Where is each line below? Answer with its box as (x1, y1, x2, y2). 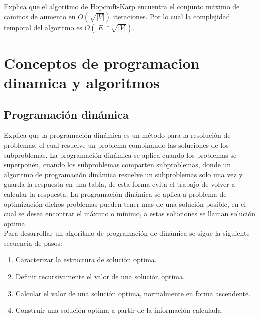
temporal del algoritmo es (4, 22, 82, 32)
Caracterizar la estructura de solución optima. (15, 254, 157, 265)
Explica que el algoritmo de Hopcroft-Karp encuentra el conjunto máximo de (4, 1, 240, 11)
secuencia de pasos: (4, 237, 62, 248)
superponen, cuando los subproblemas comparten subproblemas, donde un (4, 159, 231, 170)
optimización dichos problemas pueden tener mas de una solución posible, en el (4, 198, 246, 209)
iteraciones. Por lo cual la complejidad (113, 11, 230, 21)
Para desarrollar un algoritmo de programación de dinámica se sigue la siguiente (4, 228, 250, 238)
